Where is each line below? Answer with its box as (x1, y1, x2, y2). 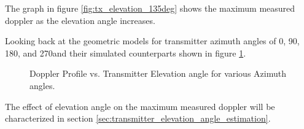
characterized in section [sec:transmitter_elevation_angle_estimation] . (5, 112, 271, 125)
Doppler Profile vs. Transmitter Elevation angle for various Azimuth (29, 67, 286, 80)
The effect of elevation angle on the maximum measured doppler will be (5, 100, 275, 112)
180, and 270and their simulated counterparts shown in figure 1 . (5, 46, 246, 59)
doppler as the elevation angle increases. (5, 14, 155, 26)
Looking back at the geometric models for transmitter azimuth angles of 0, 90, (5, 34, 300, 47)
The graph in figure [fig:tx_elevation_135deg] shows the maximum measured (5, 2, 295, 14)
